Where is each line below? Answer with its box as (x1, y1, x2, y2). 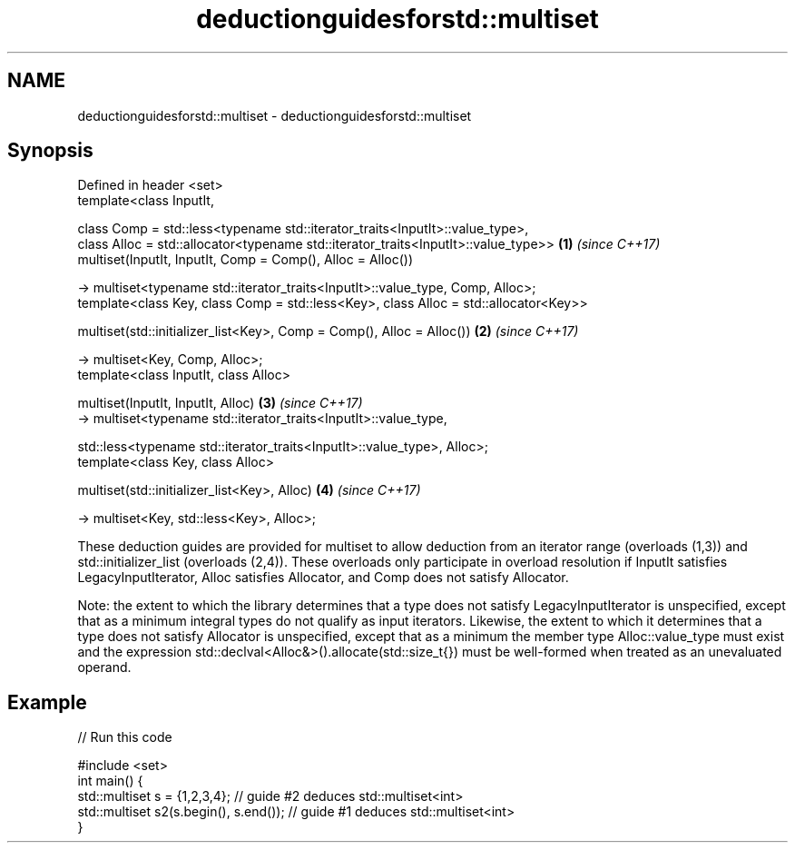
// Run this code (77, 729, 172, 746)
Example (7, 690, 87, 714)
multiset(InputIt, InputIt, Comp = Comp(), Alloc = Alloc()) (77, 252, 414, 268)
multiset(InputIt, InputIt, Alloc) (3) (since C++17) (77, 395, 363, 411)
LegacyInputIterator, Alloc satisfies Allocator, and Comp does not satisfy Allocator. (77, 569, 569, 586)
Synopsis (7, 139, 93, 163)
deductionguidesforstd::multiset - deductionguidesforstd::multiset (77, 107, 472, 124)
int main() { (77, 773, 143, 789)
